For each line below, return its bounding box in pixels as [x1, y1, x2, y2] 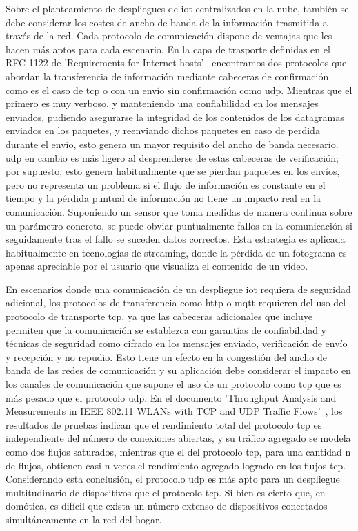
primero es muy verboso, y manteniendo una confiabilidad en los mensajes [6, 96, 319, 111]
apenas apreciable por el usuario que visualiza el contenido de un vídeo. [6, 259, 308, 273]
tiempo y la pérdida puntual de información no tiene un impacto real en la [6, 191, 321, 205]
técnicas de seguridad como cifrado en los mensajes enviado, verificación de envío [6, 336, 348, 351]
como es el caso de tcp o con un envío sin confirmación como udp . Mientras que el [6, 82, 352, 97]
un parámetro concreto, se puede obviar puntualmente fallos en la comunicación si [6, 218, 352, 232]
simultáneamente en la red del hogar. [6, 512, 162, 526]
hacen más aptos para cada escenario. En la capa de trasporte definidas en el [6, 41, 330, 56]
